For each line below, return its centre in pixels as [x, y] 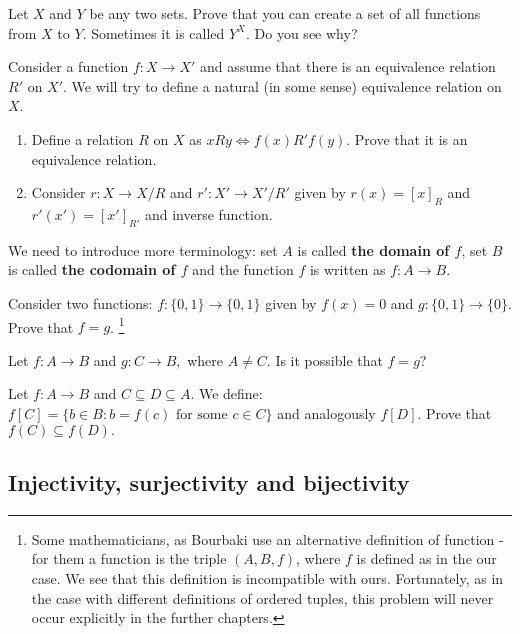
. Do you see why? [302, 32]
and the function [243, 269]
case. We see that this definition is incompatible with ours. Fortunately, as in [267, 577]
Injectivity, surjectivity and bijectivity [209, 481]
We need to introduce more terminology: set [143, 249]
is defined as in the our [426, 558]
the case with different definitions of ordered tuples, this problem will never [262, 597]
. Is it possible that [324, 359]
